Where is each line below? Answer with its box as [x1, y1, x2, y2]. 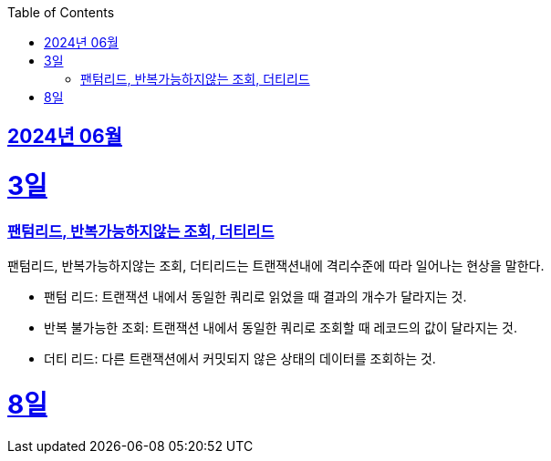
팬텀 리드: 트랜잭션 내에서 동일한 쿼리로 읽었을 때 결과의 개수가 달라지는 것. [44, 289, 467, 305]
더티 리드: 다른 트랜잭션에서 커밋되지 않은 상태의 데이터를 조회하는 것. [44, 351, 436, 367]
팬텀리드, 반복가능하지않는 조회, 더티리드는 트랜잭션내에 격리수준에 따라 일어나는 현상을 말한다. [7, 258, 545, 274]
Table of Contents [7, 5, 115, 20]
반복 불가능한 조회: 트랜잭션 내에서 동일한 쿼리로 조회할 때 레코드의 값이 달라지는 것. [44, 320, 517, 336]
